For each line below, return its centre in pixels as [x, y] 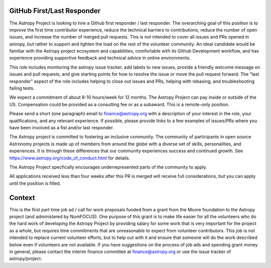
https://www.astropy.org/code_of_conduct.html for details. [70, 158]
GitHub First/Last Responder [55, 11]
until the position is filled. [35, 183]
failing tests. [22, 88]
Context [22, 198]
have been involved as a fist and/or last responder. [61, 127]
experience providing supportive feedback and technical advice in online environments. [100, 58]
